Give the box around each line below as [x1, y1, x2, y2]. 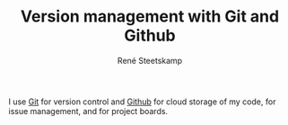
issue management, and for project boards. [8, 105, 168, 116]
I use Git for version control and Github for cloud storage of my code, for [8, 96, 276, 107]
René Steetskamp [117, 55, 183, 66]
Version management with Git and [20, 6, 280, 27]
